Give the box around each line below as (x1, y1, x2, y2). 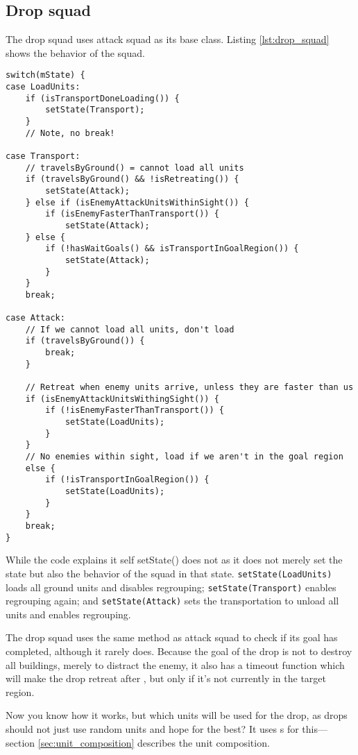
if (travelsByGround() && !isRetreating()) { (25, 174, 239, 185)
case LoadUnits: (6, 82, 80, 92)
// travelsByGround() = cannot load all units (25, 162, 244, 173)
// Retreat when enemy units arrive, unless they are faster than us (25, 382, 354, 393)
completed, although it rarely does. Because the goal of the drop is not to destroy (6, 644, 352, 659)
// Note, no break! (25, 128, 115, 138)
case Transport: (6, 151, 80, 161)
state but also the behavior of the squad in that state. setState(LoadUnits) (6, 566, 332, 580)
